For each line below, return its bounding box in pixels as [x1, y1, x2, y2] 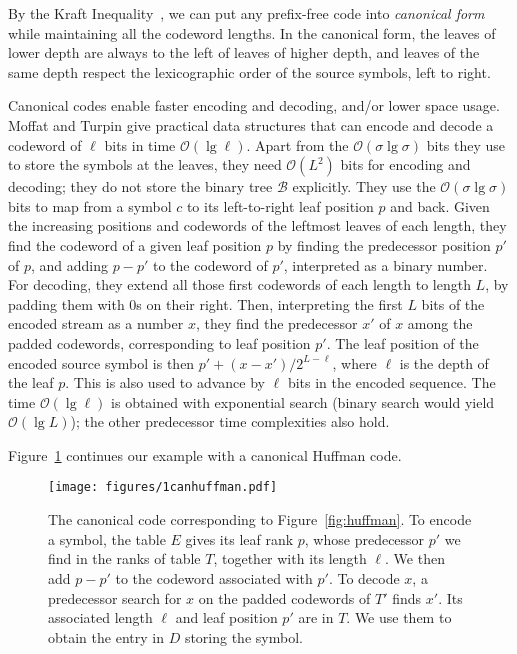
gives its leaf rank [185, 528, 294, 549]
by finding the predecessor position [277, 234, 491, 255]
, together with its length [213, 548, 367, 569]
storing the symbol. [184, 626, 303, 647]
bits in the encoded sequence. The [287, 372, 496, 393]
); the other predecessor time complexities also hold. [70, 411, 390, 432]
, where [332, 352, 377, 373]
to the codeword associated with [115, 567, 313, 588]
